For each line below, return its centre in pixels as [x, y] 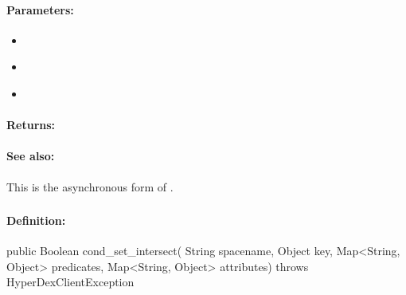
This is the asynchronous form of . [90, 186]
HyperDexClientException [70, 282]
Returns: [31, 125]
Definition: [36, 220]
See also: [31, 156]
